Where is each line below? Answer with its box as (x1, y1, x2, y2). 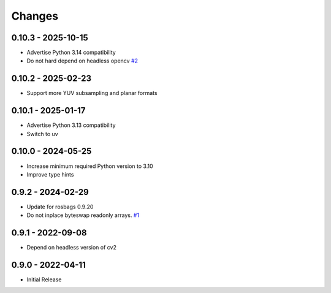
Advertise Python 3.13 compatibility (26, 121, 116, 129)
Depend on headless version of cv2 (26, 244, 116, 251)
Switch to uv (26, 130, 58, 137)
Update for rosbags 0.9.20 (26, 203, 94, 210)
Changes (11, 9, 58, 23)
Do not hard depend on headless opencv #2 (26, 57, 138, 64)
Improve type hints (26, 170, 74, 178)
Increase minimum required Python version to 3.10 (26, 162, 153, 170)
